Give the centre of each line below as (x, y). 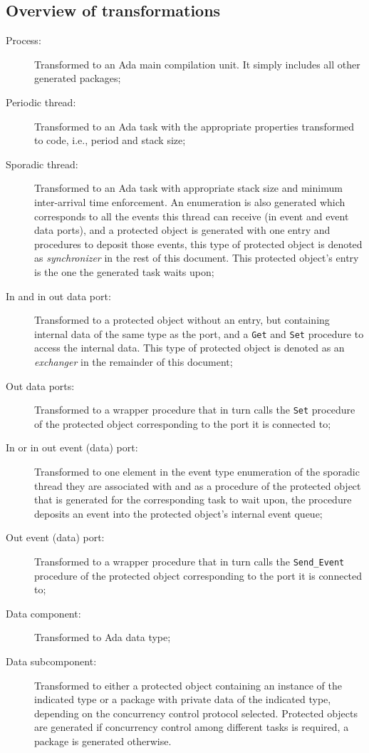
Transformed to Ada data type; (103, 637)
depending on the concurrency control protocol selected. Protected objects (196, 713)
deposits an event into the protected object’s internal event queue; (178, 513)
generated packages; (78, 78)
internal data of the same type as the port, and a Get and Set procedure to (199, 333)
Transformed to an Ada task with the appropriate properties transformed (194, 126)
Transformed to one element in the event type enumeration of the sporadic (197, 471)
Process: (24, 40)
